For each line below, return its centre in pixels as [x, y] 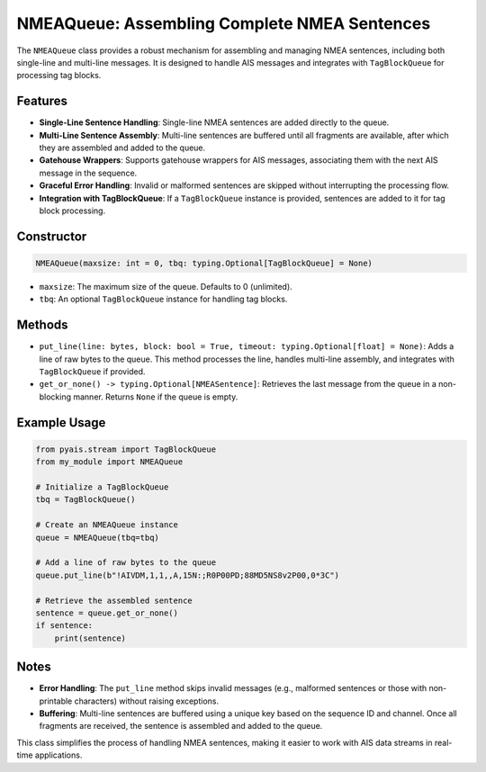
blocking [55, 397]
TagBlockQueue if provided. [92, 372]
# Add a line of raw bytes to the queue [126, 563]
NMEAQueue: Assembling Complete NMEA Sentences [224, 23]
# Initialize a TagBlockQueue [102, 487]
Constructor [52, 236]
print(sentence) [90, 638]
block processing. [72, 211]
